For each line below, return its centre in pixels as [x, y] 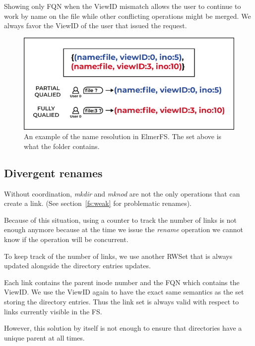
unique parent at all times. [44, 337]
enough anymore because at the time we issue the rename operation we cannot [124, 229]
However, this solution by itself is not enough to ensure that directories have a [123, 328]
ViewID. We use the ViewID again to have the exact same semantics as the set [124, 292]
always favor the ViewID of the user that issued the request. [96, 25]
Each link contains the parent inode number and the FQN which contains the [122, 282]
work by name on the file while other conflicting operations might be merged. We [127, 16]
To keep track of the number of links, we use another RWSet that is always [118, 256]
